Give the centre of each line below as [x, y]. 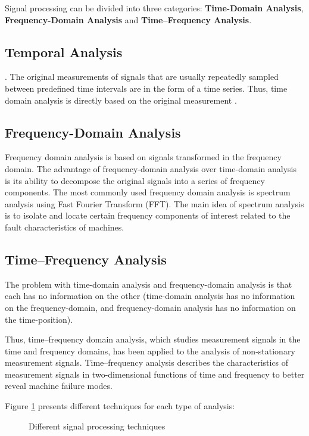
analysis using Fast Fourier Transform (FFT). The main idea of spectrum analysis [154, 203]
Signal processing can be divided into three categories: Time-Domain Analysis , [154, 8]
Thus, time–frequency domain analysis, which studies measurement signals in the [153, 339]
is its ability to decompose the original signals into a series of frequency [135, 180]
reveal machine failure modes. [59, 386]
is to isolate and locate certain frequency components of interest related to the [148, 215]
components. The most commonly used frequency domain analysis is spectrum [148, 192]
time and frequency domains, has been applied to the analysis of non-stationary [150, 351]
